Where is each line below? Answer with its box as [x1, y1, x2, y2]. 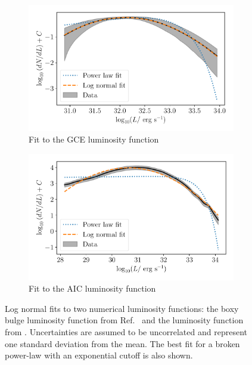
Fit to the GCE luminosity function [29, 133, 159, 146]
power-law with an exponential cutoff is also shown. [5, 349, 193, 361]
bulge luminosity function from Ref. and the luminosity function [5, 314, 244, 326]
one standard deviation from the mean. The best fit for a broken [5, 337, 240, 349]
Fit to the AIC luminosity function [29, 282, 156, 295]
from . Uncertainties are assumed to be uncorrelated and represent [5, 325, 247, 338]
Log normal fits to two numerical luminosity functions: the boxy [5, 302, 239, 314]
